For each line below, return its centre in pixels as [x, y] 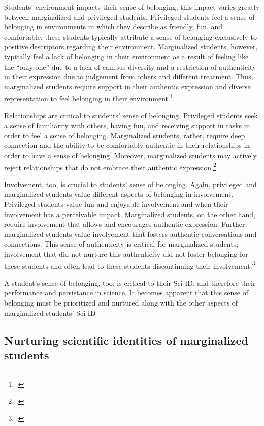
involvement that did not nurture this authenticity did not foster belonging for [126, 253]
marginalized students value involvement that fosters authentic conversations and [130, 234]
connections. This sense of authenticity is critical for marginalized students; [121, 244]
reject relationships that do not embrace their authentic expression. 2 [110, 166]
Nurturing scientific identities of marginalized [126, 340]
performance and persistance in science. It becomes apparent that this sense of [126, 293]
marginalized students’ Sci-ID [50, 312]
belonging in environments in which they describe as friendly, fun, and [113, 27]
